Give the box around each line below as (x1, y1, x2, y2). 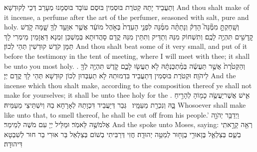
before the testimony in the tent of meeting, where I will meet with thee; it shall (4, 50, 250, 61)
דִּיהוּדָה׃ (4, 139, 22, 149)
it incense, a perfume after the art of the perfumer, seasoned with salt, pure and (4, 11, 249, 22)
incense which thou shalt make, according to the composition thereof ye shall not (4, 80, 252, 90)
